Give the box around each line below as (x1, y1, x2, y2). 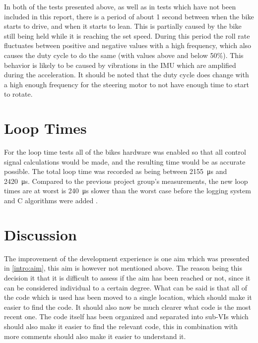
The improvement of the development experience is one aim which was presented (4, 253, 250, 263)
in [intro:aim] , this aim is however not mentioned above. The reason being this (4, 263, 242, 273)
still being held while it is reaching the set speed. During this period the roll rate (4, 30, 250, 41)
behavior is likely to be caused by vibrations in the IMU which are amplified (4, 59, 236, 70)
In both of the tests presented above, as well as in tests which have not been (4, 1, 236, 11)
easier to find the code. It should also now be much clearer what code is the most (4, 301, 251, 312)
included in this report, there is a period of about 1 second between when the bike (4, 11, 254, 21)
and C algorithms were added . (4, 195, 98, 206)
